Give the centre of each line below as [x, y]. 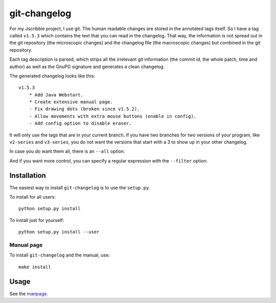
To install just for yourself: [37, 220]
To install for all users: [33, 197]
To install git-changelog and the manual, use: [60, 255]
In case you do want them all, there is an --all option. [67, 151]
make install [35, 267]
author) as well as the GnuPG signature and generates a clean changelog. [87, 66]
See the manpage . [29, 293]
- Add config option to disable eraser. [80, 123]
